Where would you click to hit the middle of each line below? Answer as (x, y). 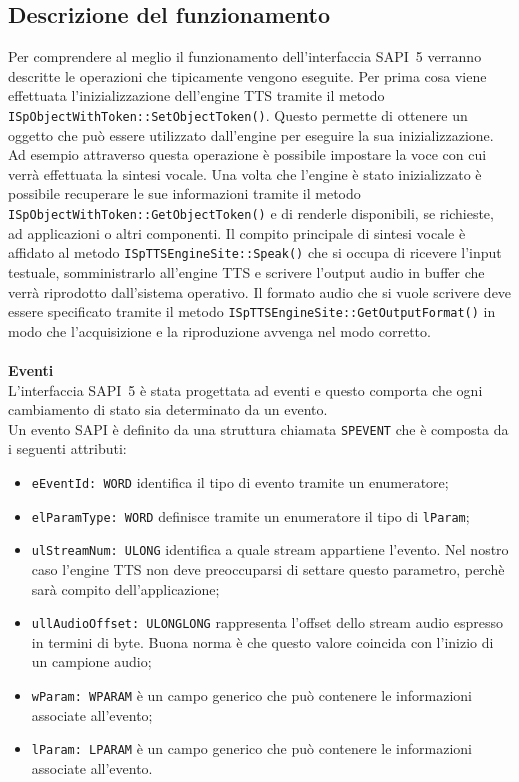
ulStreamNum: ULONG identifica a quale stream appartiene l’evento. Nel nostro (270, 549)
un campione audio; (91, 661)
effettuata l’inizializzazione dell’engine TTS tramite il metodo (196, 95)
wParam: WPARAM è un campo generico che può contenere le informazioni (252, 694)
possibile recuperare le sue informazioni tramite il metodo (184, 193)
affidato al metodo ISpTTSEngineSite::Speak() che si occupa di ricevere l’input (255, 252)
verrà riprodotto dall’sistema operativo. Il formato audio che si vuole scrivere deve (260, 291)
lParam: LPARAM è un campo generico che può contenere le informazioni (252, 748)
